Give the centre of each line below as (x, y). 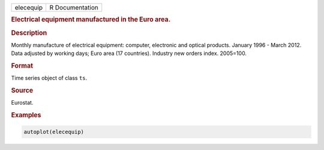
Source (22, 91)
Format (22, 66)
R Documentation (74, 7)
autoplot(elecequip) (54, 132)
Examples (26, 115)
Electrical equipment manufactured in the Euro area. (91, 20)
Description (29, 33)
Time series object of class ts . (49, 78)
